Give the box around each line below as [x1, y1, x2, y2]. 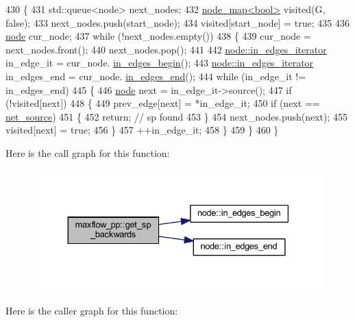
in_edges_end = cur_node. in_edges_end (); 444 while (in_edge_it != [5, 69, 306, 83]
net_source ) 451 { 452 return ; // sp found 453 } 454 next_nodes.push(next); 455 [5, 109, 348, 123]
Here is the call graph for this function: [5, 145, 170, 160]
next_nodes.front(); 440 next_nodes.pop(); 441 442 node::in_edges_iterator [5, 42, 327, 56]
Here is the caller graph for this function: [5, 303, 178, 317]
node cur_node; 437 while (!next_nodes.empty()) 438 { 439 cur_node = [5, 29, 311, 43]
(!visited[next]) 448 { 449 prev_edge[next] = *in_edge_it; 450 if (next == [5, 96, 320, 110]
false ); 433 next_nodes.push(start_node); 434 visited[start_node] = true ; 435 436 [5, 15, 350, 29]
